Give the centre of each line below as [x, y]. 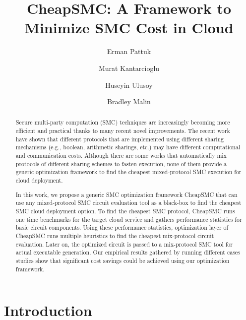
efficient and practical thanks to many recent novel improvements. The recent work [123, 131]
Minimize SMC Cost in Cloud [129, 28]
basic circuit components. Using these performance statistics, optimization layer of [122, 227]
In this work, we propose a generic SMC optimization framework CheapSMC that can [126, 194]
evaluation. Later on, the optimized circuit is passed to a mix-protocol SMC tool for [124, 244]
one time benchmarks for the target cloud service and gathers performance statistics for [129, 219]
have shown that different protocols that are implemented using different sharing [120, 139]
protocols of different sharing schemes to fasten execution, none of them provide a [121, 163]
